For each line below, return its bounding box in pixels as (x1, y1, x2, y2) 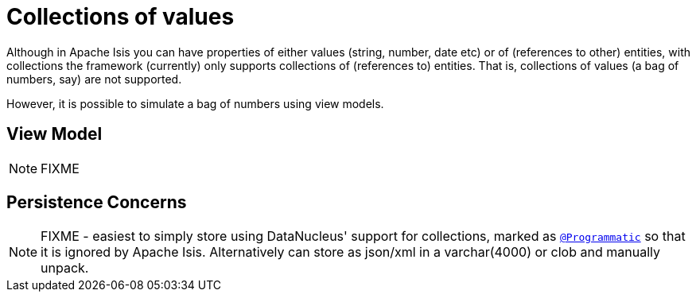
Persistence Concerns (6, 192, 187, 213)
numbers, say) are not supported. (6, 72, 182, 86)
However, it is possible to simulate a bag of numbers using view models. (6, 96, 384, 110)
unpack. (41, 260, 89, 277)
